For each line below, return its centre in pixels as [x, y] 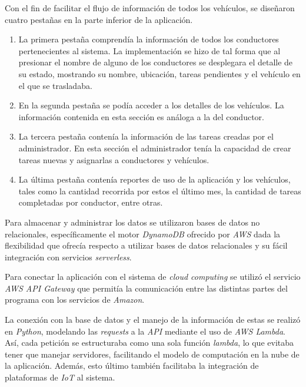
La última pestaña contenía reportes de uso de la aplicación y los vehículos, [154, 179]
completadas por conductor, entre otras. [91, 202]
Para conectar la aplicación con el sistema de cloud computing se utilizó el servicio [153, 277]
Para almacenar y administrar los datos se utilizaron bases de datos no [132, 222]
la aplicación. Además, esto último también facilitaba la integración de [132, 365]
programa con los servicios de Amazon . [75, 300]
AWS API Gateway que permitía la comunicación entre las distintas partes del [146, 288]
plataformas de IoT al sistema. [60, 377]
